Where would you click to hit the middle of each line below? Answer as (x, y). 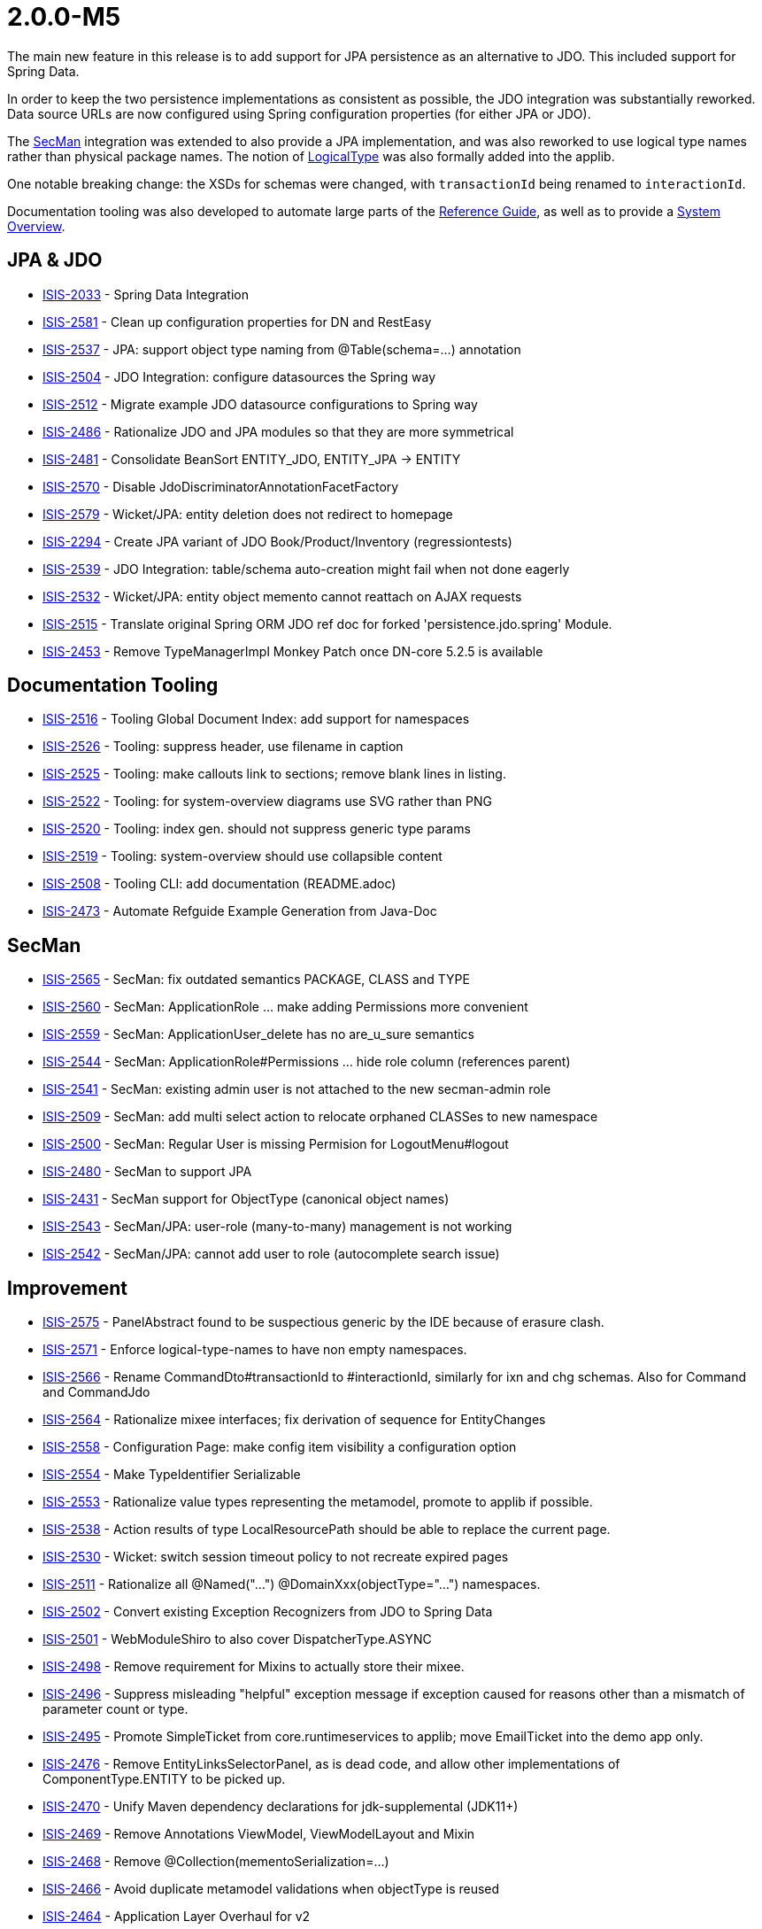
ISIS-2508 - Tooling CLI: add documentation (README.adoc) (219, 884)
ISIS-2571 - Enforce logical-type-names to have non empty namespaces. (255, 1350)
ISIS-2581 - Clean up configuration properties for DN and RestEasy (237, 321)
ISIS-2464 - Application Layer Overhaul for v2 (177, 1917)
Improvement (67, 1288)
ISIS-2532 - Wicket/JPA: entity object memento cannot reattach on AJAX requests (282, 596)
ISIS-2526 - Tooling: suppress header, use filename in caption (223, 747)
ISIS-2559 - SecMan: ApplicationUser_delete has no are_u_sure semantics (258, 1034)
